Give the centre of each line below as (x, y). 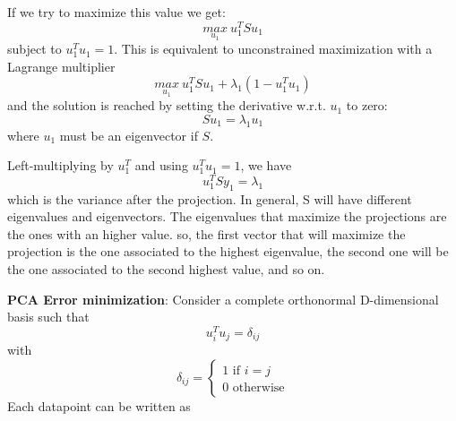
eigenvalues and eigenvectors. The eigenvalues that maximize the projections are (227, 216)
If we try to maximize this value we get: (116, 12)
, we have (266, 165)
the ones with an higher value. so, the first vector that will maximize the (206, 233)
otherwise (258, 387)
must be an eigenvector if (129, 135)
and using (161, 165)
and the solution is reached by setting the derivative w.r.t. (167, 105)
